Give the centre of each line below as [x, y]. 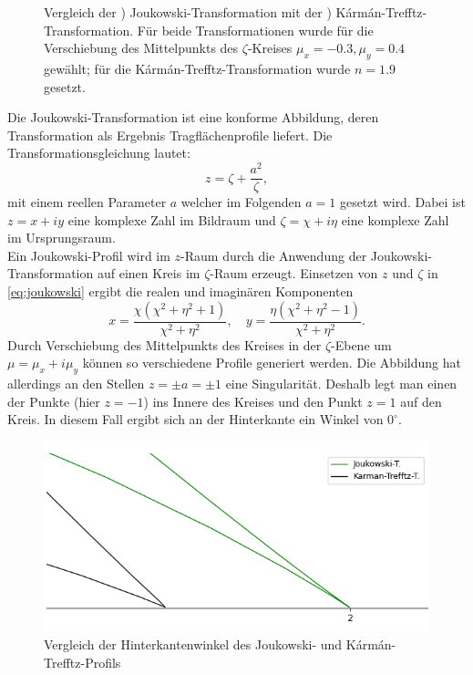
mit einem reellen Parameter [87, 202]
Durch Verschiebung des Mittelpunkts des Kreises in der [165, 344]
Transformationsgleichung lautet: [99, 153]
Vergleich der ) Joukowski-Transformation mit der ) [188, 12]
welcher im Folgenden [241, 202]
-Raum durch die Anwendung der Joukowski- [306, 255]
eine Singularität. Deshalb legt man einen [341, 384]
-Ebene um [361, 344]
